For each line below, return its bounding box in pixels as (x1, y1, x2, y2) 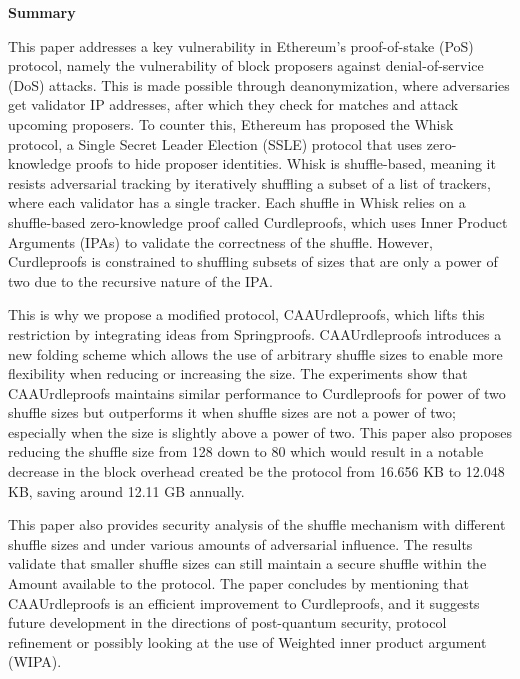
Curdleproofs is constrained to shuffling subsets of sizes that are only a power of (8, 251, 498, 272)
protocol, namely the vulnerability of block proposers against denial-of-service (8, 55, 484, 76)
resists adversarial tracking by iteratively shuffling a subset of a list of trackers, (8, 172, 491, 193)
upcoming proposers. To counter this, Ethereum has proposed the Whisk (8, 113, 454, 134)
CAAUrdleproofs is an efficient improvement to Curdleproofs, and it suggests (8, 592, 480, 613)
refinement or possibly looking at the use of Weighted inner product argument (8, 631, 487, 652)
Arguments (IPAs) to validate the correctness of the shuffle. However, (8, 231, 433, 252)
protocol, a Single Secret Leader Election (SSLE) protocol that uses (8, 133, 423, 154)
